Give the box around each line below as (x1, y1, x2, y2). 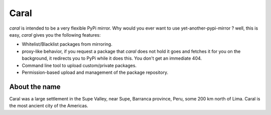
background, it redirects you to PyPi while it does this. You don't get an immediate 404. (22, 55, 202, 61)
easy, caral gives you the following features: (9, 32, 101, 38)
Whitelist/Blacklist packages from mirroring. (22, 41, 112, 47)
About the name (9, 82, 61, 91)
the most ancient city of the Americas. (9, 103, 88, 109)
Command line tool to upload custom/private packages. (22, 62, 137, 68)
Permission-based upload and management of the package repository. (22, 69, 168, 75)
